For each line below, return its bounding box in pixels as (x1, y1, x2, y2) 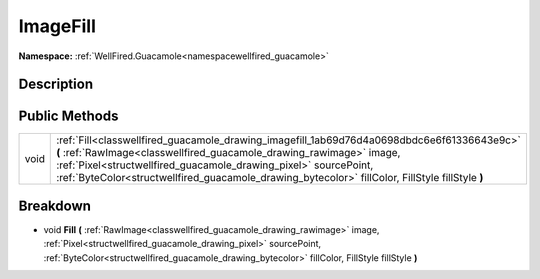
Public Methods (18, 108, 119, 125)
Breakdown (18, 197, 92, 214)
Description (18, 76, 94, 93)
